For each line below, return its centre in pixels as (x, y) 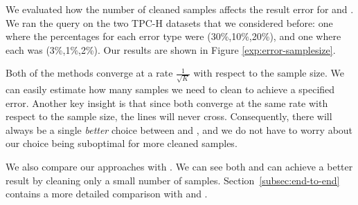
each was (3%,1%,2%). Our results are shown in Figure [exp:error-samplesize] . (171, 49)
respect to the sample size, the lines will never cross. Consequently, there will (169, 116)
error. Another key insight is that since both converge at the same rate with (167, 102)
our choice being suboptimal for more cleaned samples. (122, 143)
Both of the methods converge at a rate (89, 73)
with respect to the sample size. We (269, 73)
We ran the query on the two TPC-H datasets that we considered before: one (169, 22)
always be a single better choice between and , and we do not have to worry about (179, 129)
